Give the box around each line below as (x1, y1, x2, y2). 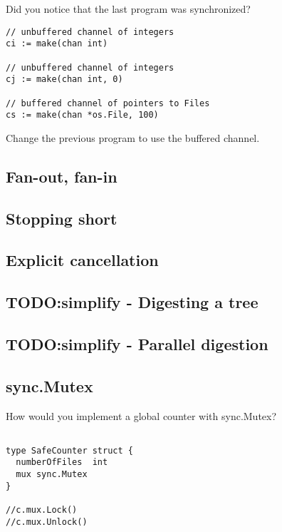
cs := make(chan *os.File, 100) (6, 110, 159, 121)
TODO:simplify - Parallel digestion (6, 332, 268, 354)
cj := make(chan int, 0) (6, 74, 123, 85)
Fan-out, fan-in (6, 165, 117, 187)
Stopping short (6, 207, 117, 229)
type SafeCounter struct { (6, 445, 133, 456)
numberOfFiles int (16, 457, 108, 468)
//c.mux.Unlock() (6, 516, 88, 527)
